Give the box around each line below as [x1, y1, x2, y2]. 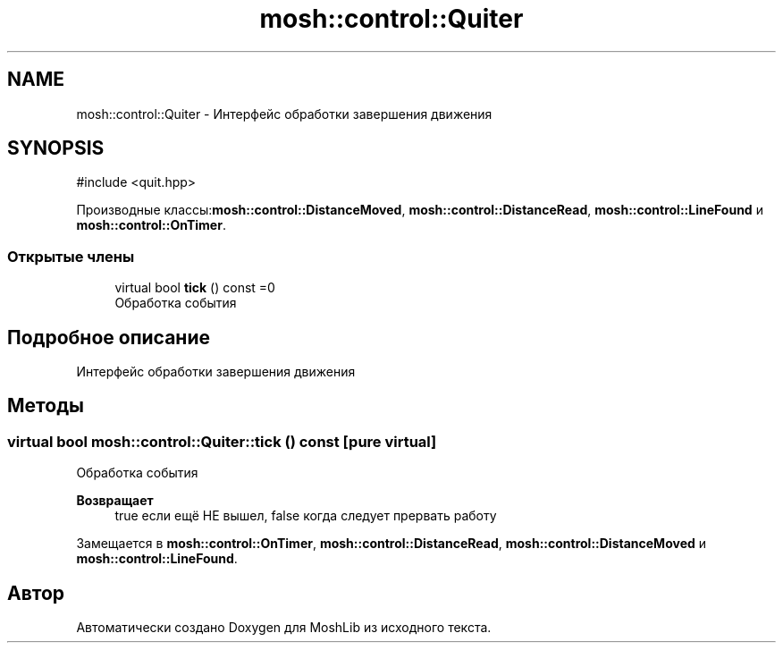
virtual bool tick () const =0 [114, 280, 275, 296]
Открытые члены [7, 247, 135, 266]
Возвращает [76, 493, 154, 509]
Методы [7, 394, 84, 418]
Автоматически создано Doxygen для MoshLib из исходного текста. [76, 620, 492, 636]
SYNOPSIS [7, 137, 105, 160]
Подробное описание [7, 325, 210, 349]
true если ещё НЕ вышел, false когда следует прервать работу [114, 508, 497, 524]
